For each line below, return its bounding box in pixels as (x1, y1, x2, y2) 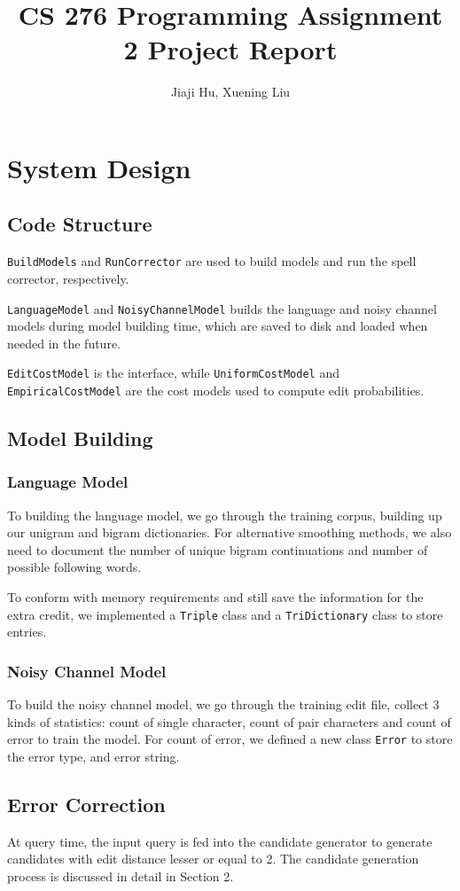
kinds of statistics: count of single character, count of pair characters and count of (7, 712, 451, 731)
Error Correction (7, 790, 166, 817)
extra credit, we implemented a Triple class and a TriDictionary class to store (7, 605, 443, 623)
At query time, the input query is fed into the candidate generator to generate (7, 832, 433, 850)
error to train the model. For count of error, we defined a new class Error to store (7, 730, 453, 748)
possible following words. (7, 558, 142, 576)
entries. (7, 622, 47, 641)
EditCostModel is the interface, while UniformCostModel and (7, 363, 339, 382)
